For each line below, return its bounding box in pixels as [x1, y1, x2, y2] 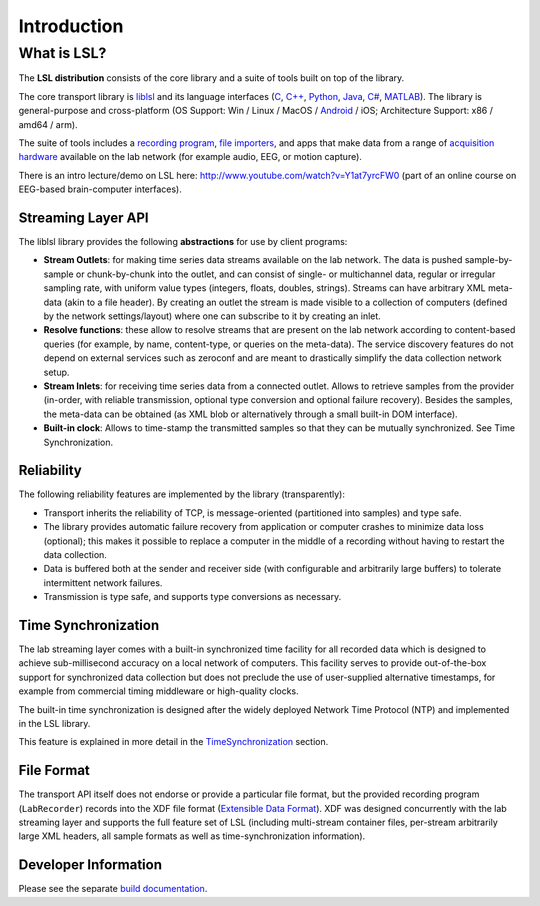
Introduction [18, 15, 124, 37]
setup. [43, 366, 70, 378]
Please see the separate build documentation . [18, 883, 208, 895]
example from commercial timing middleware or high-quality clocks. [18, 685, 299, 697]
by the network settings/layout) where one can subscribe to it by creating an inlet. [43, 310, 382, 322]
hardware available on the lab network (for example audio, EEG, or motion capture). [18, 151, 362, 163]
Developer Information [18, 856, 163, 874]
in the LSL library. [18, 718, 91, 729]
